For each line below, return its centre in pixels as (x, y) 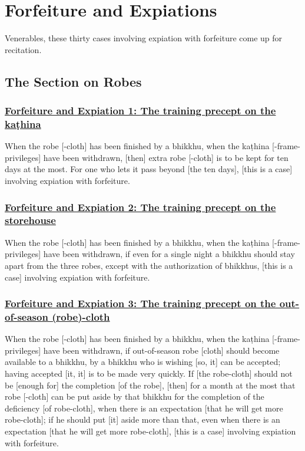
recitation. (23, 49)
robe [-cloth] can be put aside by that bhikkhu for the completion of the (135, 396)
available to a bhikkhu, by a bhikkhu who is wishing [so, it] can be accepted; (143, 362)
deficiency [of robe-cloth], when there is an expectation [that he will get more (144, 408)
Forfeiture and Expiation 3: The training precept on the (140, 303)
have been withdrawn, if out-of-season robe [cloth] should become (161, 350)
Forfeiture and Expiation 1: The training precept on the (140, 111)
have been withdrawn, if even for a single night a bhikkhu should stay (169, 254)
